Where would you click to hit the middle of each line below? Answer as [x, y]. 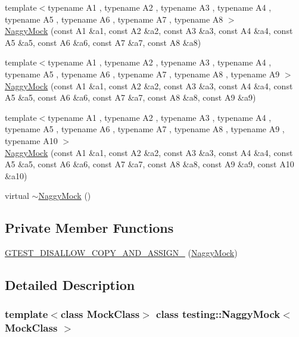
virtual [17, 196]
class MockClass [100, 314]
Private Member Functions [89, 228]
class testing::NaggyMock [218, 314]
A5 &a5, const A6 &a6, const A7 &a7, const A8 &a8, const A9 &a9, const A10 [149, 164]
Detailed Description [70, 285]
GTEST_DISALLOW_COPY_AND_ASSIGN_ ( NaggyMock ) [121, 253]
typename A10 [31, 140]
